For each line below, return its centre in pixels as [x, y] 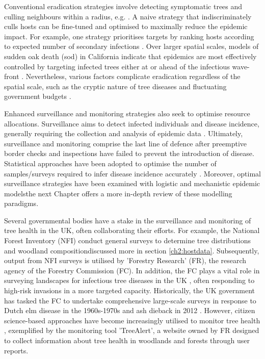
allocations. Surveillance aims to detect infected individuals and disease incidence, [132, 123]
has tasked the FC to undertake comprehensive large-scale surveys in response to [130, 300]
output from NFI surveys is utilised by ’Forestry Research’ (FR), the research [125, 260]
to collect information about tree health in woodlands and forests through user [127, 340]
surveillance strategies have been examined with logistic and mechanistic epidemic [132, 183]
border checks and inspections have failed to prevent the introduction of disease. [129, 153]
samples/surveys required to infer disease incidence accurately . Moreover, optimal [132, 173]
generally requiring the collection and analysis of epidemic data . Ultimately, [124, 133]
